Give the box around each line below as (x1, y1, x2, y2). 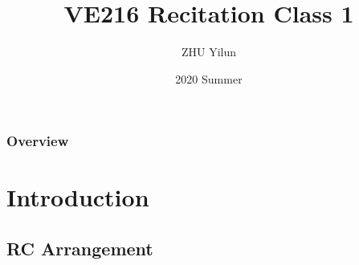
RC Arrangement (6, 236, 153, 260)
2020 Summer (175, 70, 243, 87)
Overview (6, 131, 69, 151)
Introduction (6, 181, 149, 214)
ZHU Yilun (181, 43, 237, 60)
